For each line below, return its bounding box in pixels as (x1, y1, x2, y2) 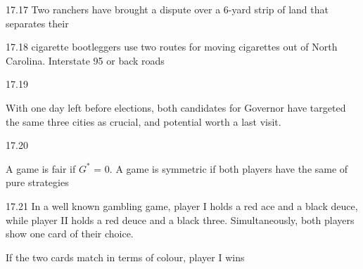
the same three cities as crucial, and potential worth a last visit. (6, 114, 281, 129)
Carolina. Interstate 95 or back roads (6, 53, 165, 67)
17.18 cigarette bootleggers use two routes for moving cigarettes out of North (6, 39, 338, 54)
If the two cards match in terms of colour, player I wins (6, 249, 245, 264)
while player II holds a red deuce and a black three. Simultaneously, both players (6, 212, 355, 227)
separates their (6, 15, 69, 30)
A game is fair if (6, 161, 76, 176)
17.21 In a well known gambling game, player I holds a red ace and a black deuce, (6, 198, 358, 213)
